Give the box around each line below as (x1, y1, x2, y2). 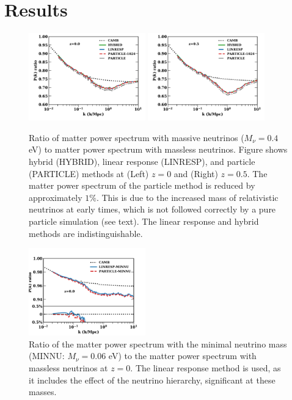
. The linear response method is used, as (130, 362, 281, 374)
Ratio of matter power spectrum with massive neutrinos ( (29, 131, 244, 144)
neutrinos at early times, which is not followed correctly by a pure (29, 203, 276, 216)
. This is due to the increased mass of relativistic (96, 191, 279, 203)
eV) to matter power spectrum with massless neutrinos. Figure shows (29, 143, 288, 156)
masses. (29, 385, 57, 398)
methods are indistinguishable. (29, 227, 143, 239)
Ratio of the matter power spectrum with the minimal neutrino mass (29, 337, 287, 350)
